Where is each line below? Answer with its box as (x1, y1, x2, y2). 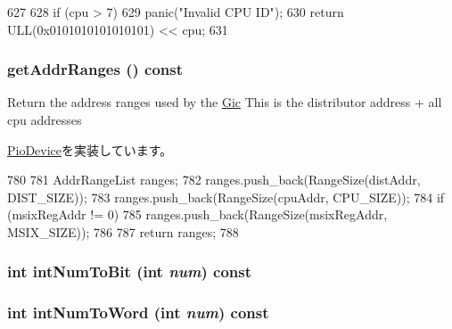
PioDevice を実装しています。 (7, 140, 173, 159)
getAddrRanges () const (7, 58, 183, 80)
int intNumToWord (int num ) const (7, 301, 269, 324)
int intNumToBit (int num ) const (7, 260, 251, 283)
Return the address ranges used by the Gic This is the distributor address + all (7, 93, 442, 111)
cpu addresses (7, 111, 82, 128)
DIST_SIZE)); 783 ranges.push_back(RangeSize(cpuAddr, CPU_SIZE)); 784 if (7, 187, 445, 206)
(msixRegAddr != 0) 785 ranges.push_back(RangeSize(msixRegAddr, (7, 205, 388, 224)
